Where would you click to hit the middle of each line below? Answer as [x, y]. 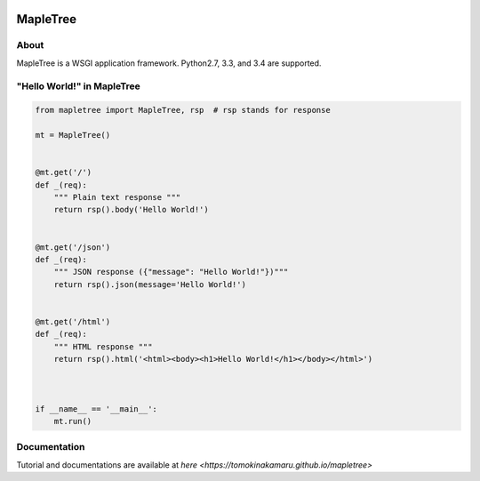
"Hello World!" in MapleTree [79, 86]
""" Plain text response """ [117, 197]
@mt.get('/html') [73, 321]
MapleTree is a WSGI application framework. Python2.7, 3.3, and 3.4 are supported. [169, 63]
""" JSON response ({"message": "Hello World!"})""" [171, 272]
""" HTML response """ [103, 346]
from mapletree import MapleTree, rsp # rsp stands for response [183, 110]
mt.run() [73, 421]
